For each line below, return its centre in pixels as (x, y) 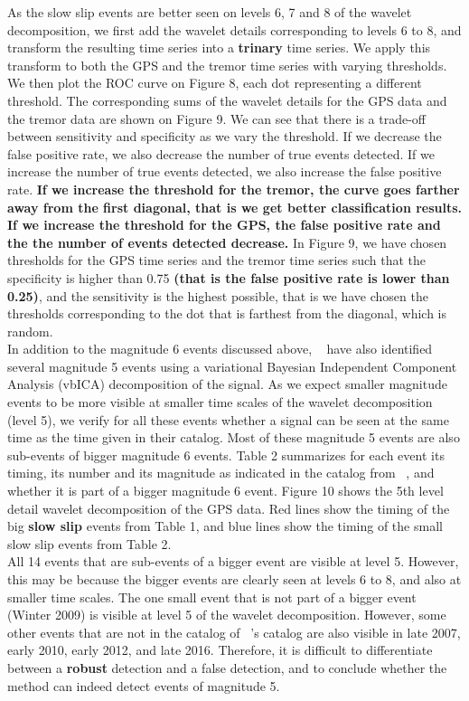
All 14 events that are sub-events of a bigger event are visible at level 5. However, (233, 561)
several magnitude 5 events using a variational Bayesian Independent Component (232, 366)
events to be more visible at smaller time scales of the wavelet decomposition (220, 402)
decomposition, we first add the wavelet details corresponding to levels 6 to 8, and (234, 29)
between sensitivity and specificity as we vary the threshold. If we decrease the (225, 136)
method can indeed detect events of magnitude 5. (144, 685)
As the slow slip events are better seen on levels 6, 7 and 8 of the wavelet (210, 12)
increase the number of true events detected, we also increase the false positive (225, 171)
